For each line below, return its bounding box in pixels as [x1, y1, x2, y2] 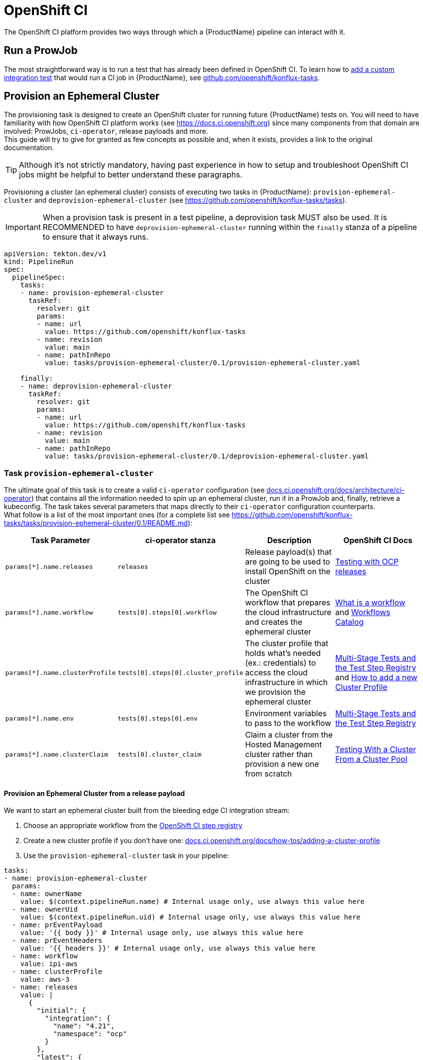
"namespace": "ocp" [53, 1030, 127, 1038]
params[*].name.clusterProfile [5, 669, 116, 676]
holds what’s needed [245, 648, 321, 658]
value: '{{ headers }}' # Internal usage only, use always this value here [20, 944, 316, 953]
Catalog [335, 617, 364, 627]
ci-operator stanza [145, 535, 216, 546]
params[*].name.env [5, 714, 74, 722]
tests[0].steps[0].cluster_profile [117, 669, 244, 676]
